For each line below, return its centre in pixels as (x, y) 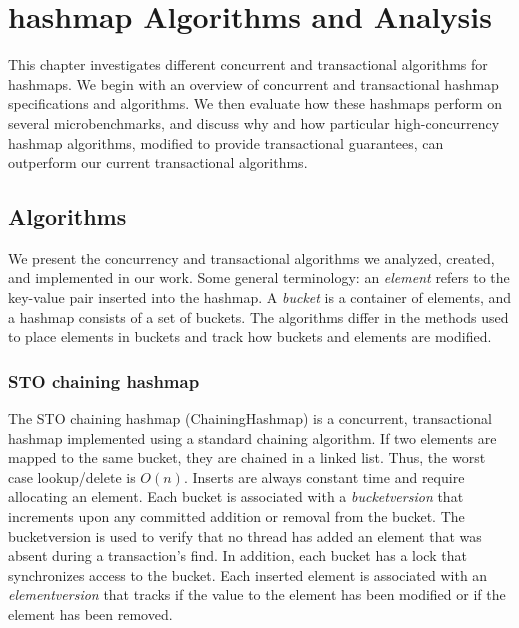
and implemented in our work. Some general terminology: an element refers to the (259, 277)
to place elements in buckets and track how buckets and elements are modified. (250, 336)
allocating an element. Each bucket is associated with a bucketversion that (236, 496)
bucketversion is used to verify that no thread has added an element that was (245, 535)
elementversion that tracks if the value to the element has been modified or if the (257, 594)
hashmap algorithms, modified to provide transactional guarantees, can (226, 142)
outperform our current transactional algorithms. (158, 162)
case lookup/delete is (72, 476)
